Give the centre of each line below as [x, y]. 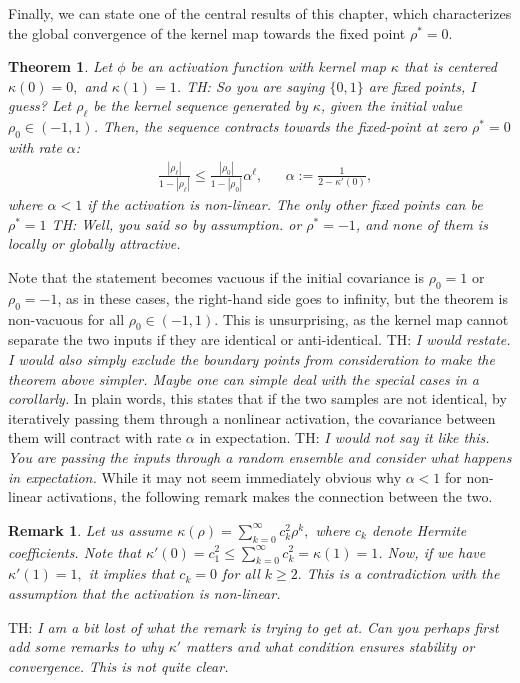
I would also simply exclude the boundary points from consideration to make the [251, 358]
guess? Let [40, 105]
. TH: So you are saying [250, 85]
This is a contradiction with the [403, 573]
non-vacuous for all [66, 318]
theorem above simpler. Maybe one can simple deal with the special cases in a [243, 378]
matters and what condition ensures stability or [330, 646]
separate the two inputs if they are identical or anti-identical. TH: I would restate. [259, 339]
